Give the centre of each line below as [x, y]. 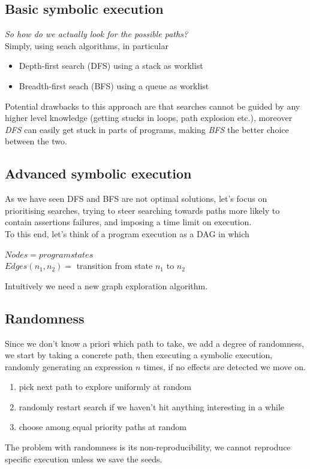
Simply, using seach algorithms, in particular [87, 45]
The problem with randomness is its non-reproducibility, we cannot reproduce [148, 447]
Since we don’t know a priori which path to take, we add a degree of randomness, [154, 343]
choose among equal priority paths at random [103, 427]
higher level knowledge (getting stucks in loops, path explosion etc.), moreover [149, 118]
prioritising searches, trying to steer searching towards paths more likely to [142, 210]
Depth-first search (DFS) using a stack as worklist [111, 66]
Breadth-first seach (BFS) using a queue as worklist [114, 85]
